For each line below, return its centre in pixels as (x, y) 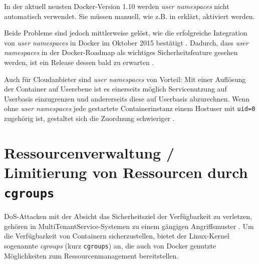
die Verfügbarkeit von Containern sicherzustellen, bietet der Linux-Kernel (117, 236)
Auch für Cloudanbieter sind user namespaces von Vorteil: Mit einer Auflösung (125, 79)
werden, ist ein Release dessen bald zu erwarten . (79, 62)
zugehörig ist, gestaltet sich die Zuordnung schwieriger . (89, 118)
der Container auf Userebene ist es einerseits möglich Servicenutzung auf (115, 89)
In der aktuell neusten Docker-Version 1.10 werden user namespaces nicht (117, 6)
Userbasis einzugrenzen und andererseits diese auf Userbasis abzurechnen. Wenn (127, 98)
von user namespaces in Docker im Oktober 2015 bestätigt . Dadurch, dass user (126, 42)
